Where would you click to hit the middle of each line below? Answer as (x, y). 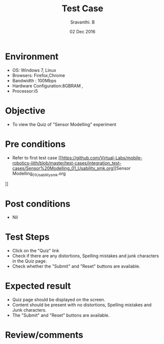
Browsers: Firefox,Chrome (39, 75)
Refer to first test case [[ (37, 158)
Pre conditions (35, 144)
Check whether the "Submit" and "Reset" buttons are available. (76, 266)
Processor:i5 (25, 91)
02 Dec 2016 (82, 31)
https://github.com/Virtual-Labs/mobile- (102, 158)
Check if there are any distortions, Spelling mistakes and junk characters (85, 256)
